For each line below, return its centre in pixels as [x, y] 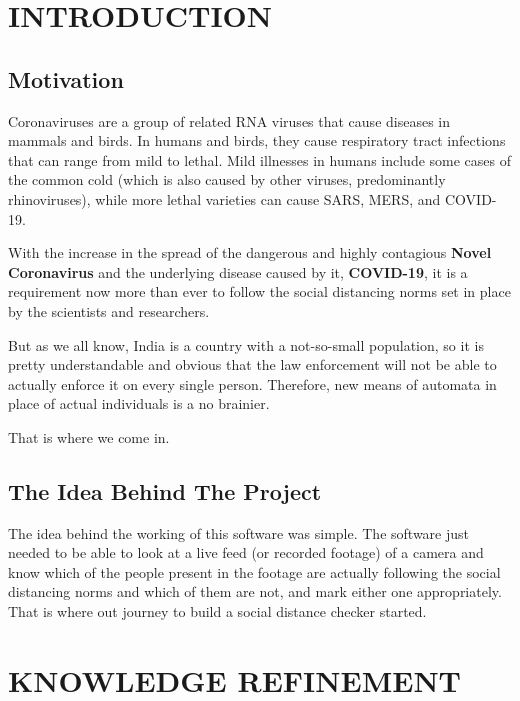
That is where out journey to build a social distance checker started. [217, 611]
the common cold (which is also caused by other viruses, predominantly [227, 179]
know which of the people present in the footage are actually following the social [254, 571]
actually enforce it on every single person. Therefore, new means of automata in [252, 383]
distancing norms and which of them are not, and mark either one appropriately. [255, 591]
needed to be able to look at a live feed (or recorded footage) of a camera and [246, 552]
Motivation [66, 78]
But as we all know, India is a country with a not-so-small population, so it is [246, 344]
